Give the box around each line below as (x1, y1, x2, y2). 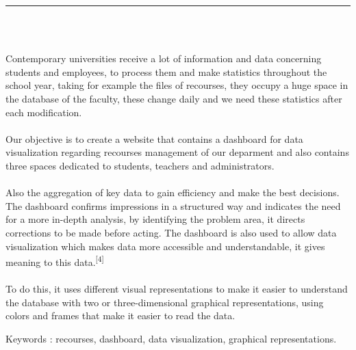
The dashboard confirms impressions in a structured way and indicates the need (5, 198, 341, 213)
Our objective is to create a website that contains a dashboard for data (5, 131, 303, 146)
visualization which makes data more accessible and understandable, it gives (5, 239, 325, 253)
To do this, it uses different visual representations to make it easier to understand (5, 281, 348, 295)
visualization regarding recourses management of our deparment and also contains (5, 145, 349, 159)
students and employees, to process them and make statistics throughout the (5, 64, 327, 79)
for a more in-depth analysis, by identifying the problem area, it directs (5, 212, 305, 226)
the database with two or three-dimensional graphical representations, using (5, 295, 324, 309)
